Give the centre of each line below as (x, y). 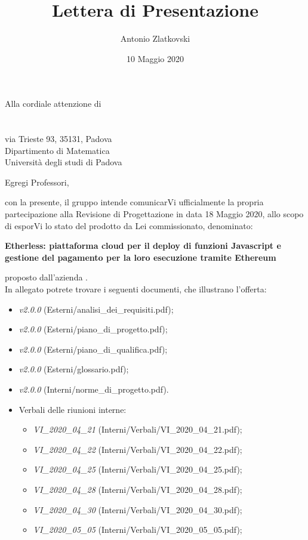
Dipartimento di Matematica (57, 150)
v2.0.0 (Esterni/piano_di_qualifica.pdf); (93, 349)
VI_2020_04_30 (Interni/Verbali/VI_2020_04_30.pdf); (138, 509)
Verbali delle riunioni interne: (73, 409)
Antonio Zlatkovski (155, 38)
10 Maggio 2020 (155, 58)
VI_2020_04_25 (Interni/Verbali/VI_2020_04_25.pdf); (138, 469)
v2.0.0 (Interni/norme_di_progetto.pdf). (94, 389)
